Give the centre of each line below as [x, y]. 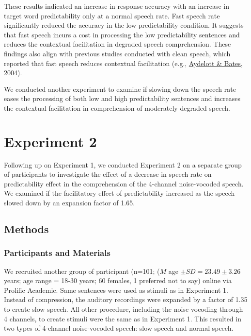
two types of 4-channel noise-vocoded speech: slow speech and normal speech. [119, 328]
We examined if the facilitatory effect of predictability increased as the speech [119, 193]
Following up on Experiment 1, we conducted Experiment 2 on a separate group [123, 164]
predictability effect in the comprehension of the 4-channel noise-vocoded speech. [124, 183]
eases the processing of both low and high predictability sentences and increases [122, 98]
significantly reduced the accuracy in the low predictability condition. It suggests [124, 25]
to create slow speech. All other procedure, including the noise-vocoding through [124, 309]
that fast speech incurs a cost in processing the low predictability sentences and [122, 34]
